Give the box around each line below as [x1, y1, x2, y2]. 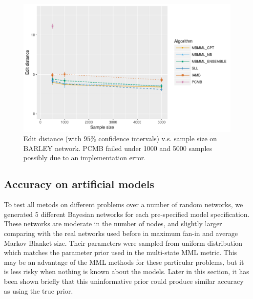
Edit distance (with [23, 133, 82, 144]
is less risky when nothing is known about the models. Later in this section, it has [4, 266, 249, 277]
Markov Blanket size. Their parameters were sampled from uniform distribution [4, 237, 243, 248]
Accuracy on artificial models [4, 176, 154, 192]
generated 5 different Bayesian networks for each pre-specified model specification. [4, 209, 250, 219]
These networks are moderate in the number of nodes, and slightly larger [4, 218, 222, 229]
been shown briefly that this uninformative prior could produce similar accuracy [4, 276, 244, 286]
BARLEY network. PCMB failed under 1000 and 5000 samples [23, 143, 212, 153]
